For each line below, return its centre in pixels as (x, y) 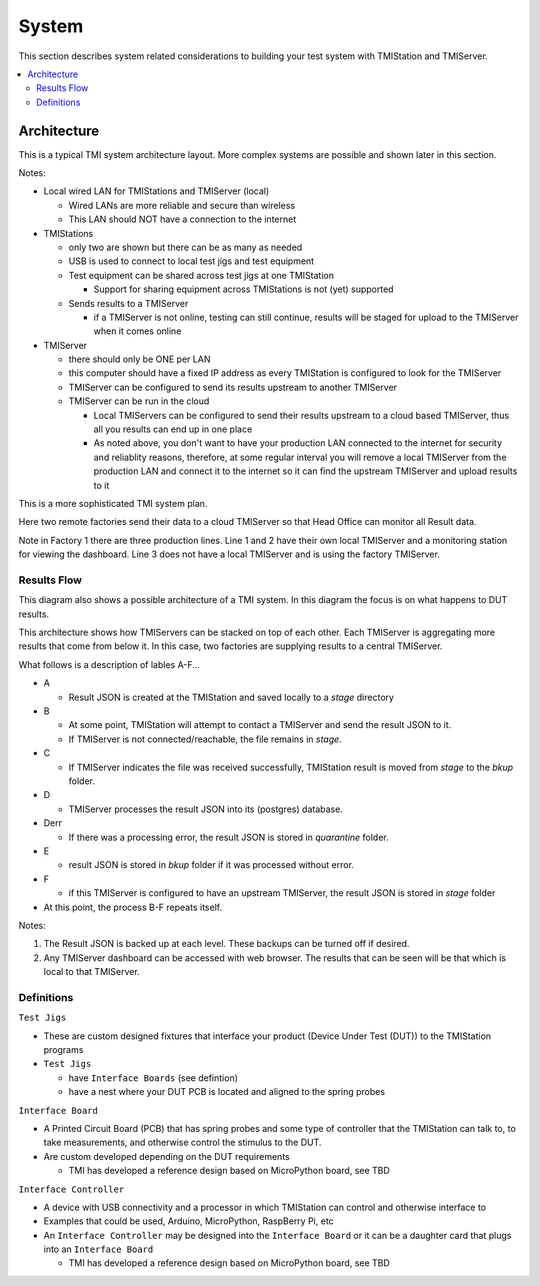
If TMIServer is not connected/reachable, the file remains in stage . (205, 739)
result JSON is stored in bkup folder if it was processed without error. (211, 865)
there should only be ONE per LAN (139, 359)
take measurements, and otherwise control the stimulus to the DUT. (182, 1142)
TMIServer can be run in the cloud (139, 401)
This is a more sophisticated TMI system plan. (113, 503)
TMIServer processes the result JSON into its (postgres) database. (206, 809)
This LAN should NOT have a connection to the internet (182, 219)
